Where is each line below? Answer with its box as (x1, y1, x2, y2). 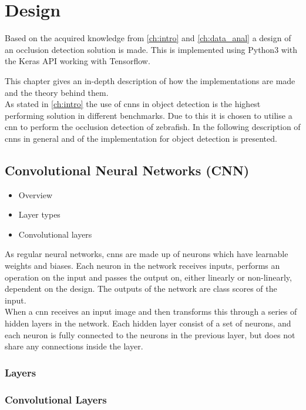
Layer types (18, 208, 60, 221)
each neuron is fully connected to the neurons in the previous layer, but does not (5, 328, 295, 341)
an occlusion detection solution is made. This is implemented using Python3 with (5, 43, 298, 55)
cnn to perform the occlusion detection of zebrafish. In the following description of (5, 121, 301, 133)
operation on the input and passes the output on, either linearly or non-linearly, (5, 271, 292, 283)
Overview (18, 188, 53, 201)
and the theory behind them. (5, 86, 109, 98)
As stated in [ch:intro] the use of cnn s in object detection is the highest (5, 98, 261, 110)
